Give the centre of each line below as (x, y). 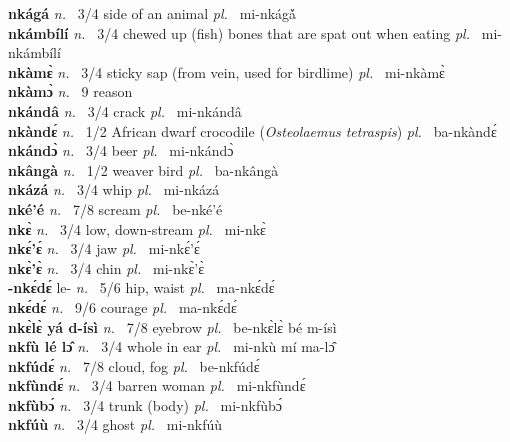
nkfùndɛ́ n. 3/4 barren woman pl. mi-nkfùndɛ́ (157, 385)
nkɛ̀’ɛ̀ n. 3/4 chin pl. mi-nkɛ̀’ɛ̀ (106, 267)
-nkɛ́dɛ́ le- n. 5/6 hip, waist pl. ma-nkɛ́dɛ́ (141, 287)
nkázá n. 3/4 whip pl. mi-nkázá (114, 189)
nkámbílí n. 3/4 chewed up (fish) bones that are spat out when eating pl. (239, 32)
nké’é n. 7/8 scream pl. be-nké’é (115, 208)
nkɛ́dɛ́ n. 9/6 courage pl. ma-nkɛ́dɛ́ (122, 306)
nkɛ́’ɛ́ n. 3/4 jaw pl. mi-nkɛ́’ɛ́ (104, 248)
